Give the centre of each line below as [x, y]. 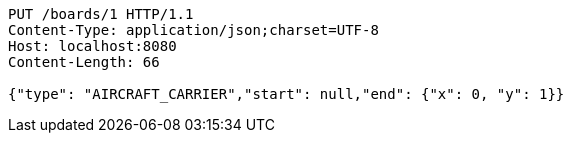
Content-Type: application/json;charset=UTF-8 [193, 30]
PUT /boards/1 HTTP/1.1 [101, 14]
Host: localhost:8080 [92, 46]
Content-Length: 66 [84, 62]
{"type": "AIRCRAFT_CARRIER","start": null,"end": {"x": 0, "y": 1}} [286, 94]
